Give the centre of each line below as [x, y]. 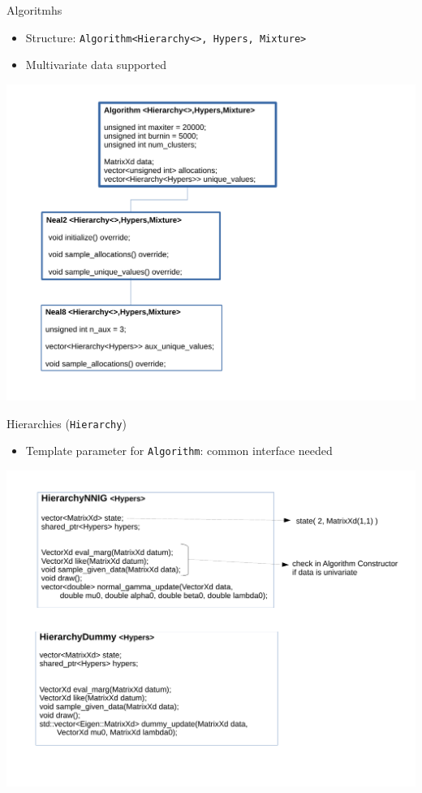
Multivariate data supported [96, 65]
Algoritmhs [34, 10]
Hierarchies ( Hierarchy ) [67, 423]
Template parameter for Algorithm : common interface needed [179, 451]
